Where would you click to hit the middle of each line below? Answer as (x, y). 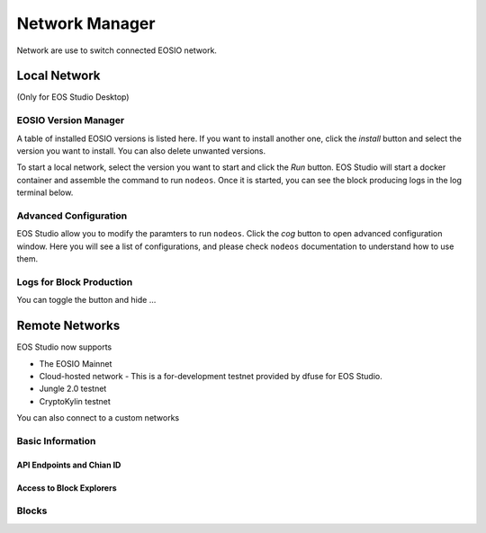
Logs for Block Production (75, 281)
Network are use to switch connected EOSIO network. (117, 50)
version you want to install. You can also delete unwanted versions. (141, 151)
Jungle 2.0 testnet (73, 389)
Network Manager (86, 23)
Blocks (32, 511)
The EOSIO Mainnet (76, 363)
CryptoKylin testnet (75, 401)
